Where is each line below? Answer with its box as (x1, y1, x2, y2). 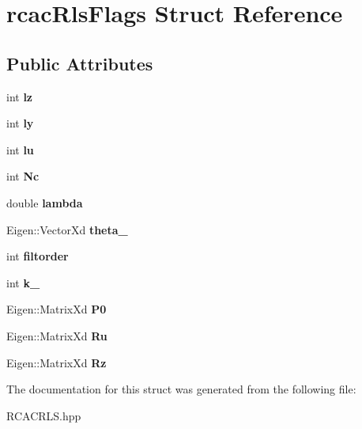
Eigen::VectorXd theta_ (6, 221, 128, 237)
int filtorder (6, 248, 69, 264)
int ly (6, 115, 34, 131)
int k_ (6, 274, 40, 290)
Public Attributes (6, 51, 153, 75)
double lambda (6, 194, 83, 211)
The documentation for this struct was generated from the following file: (6, 381, 356, 397)
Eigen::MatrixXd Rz (6, 354, 107, 370)
